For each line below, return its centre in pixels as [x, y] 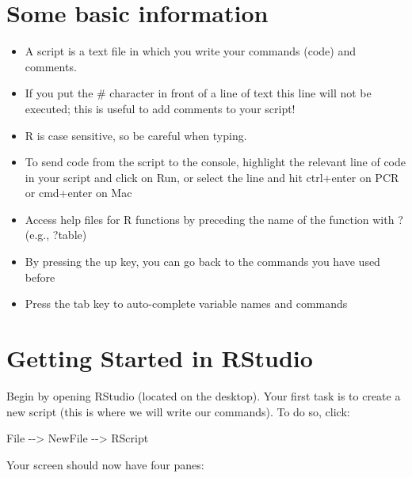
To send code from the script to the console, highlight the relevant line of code [216, 162]
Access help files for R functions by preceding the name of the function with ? [214, 219]
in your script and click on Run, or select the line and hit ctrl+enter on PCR [212, 177]
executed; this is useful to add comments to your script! [160, 108]
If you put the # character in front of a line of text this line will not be [198, 93]
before [40, 277]
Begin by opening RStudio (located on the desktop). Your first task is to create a [204, 395]
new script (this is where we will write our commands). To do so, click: [178, 411]
